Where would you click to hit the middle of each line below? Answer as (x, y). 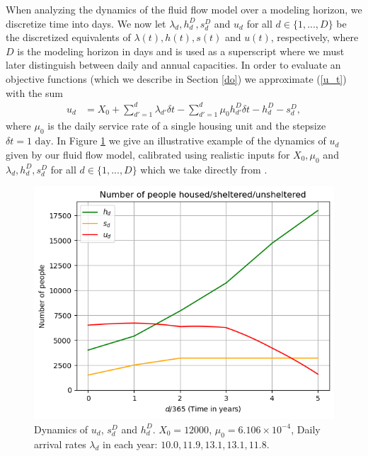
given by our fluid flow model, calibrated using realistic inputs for (148, 154)
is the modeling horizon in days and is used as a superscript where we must (181, 51)
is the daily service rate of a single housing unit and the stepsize (187, 126)
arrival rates (60, 444)
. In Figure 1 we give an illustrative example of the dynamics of (188, 141)
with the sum (34, 92)
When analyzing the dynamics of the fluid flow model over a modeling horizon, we (184, 9)
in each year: (130, 444)
